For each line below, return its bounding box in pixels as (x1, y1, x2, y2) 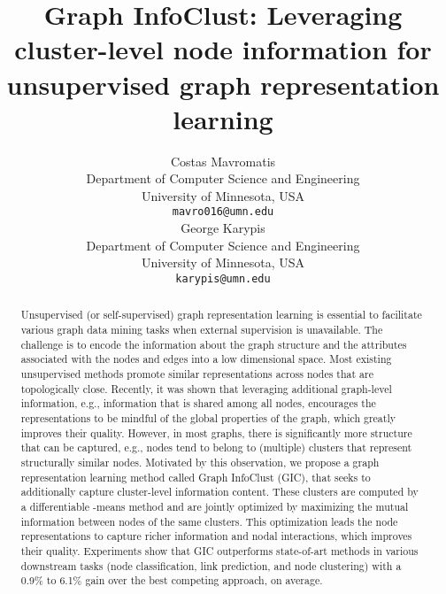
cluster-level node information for (14, 31, 432, 67)
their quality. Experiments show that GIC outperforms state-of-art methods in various (20, 543, 419, 558)
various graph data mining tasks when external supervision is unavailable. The (20, 322, 383, 337)
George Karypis (181, 219, 265, 237)
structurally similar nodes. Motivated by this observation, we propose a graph (20, 454, 380, 469)
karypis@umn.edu (175, 272, 271, 285)
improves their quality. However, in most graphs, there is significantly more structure (20, 425, 412, 440)
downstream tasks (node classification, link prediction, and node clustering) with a (20, 558, 402, 573)
